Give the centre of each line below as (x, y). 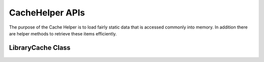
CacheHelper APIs (47, 13)
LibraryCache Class (40, 48)
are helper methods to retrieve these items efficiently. (63, 33)
